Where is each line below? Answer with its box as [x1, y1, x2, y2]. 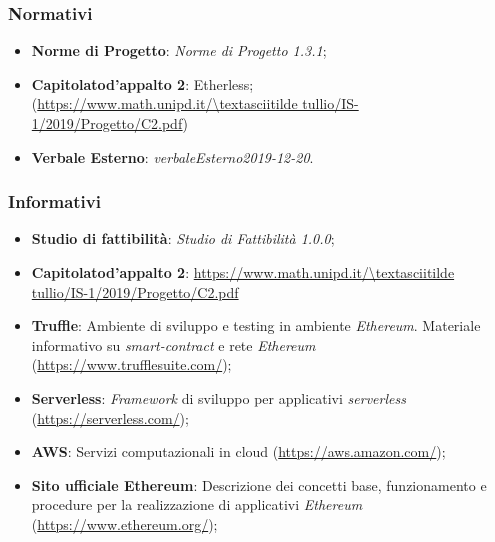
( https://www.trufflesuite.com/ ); [31, 354, 232, 375]
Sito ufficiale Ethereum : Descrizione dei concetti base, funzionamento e [31, 474, 487, 495]
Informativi [8, 189, 101, 214]
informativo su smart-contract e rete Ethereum [31, 334, 316, 355]
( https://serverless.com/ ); [31, 407, 189, 428]
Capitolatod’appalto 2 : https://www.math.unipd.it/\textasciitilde [31, 262, 455, 282]
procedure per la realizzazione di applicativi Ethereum [31, 494, 363, 515]
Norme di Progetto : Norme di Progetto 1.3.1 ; [31, 40, 327, 61]
